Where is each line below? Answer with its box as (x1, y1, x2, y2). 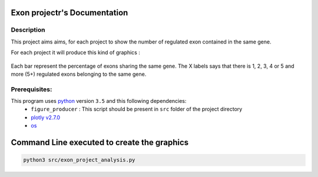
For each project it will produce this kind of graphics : (11, 49, 141, 56)
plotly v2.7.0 (31, 113, 61, 121)
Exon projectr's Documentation (11, 8, 128, 18)
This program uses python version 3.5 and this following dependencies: (11, 98, 187, 105)
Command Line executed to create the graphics (11, 138, 189, 148)
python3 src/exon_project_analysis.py (23, 156, 135, 163)
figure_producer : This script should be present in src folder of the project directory (31, 106, 243, 113)
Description (11, 26, 45, 34)
